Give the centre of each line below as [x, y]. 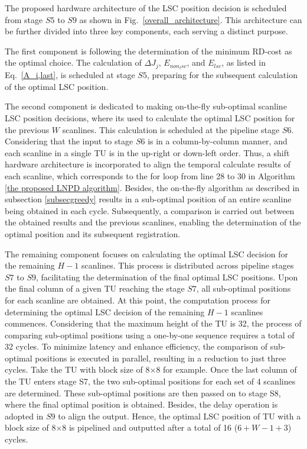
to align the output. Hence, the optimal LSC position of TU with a [179, 416]
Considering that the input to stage [69, 141]
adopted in [24, 416]
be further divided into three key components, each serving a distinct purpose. [146, 31]
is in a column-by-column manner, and [218, 141]
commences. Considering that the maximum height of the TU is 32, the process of [153, 323]
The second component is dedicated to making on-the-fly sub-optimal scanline [146, 106]
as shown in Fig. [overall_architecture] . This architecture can [191, 19]
